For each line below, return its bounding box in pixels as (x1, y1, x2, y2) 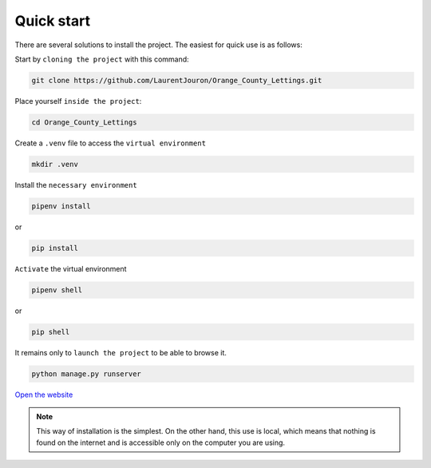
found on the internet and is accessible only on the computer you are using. (36, 438, 286, 447)
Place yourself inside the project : (14, 96, 142, 105)
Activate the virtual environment (14, 264, 127, 273)
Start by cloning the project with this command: (14, 54, 189, 64)
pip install (31, 244, 79, 252)
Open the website (14, 390, 73, 399)
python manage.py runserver (31, 369, 141, 379)
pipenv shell (31, 285, 83, 295)
